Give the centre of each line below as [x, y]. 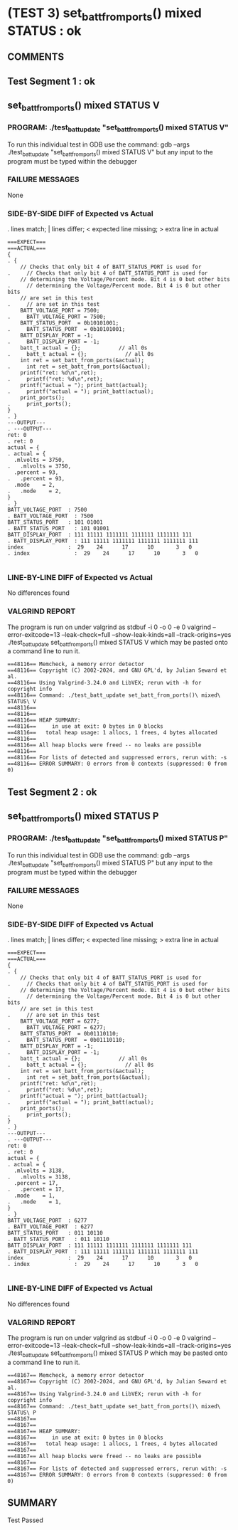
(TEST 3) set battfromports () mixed [105, 14]
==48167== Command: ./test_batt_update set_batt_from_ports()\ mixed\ [114, 1406]
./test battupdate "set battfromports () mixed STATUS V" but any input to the [110, 153]
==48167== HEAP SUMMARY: [44, 1431]
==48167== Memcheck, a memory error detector [76, 1375]
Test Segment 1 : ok [52, 81]
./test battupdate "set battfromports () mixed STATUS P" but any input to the [110, 864]
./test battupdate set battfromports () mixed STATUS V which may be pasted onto [118, 643]
